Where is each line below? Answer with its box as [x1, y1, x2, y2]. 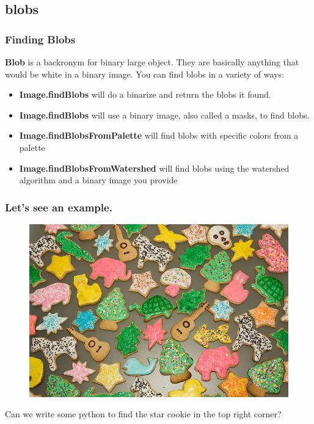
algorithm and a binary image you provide [19, 174, 178, 186]
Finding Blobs [5, 31, 76, 46]
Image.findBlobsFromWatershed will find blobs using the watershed [19, 161, 290, 174]
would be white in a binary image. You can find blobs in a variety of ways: [5, 67, 284, 80]
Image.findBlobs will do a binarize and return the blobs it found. [19, 88, 271, 101]
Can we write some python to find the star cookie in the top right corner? [5, 408, 282, 420]
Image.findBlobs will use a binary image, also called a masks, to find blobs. [19, 108, 310, 121]
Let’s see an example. [5, 199, 112, 214]
